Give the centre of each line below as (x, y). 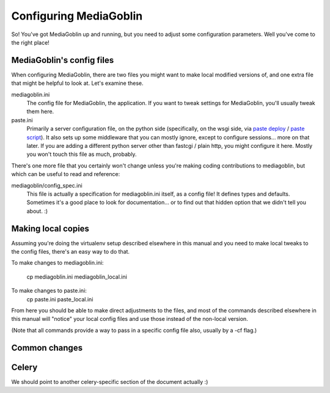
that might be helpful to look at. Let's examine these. (77, 83)
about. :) (37, 211)
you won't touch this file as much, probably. (82, 154)
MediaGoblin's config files (63, 60)
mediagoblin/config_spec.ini (47, 185)
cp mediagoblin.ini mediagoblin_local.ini (77, 277)
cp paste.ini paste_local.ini (60, 299)
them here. (40, 112)
